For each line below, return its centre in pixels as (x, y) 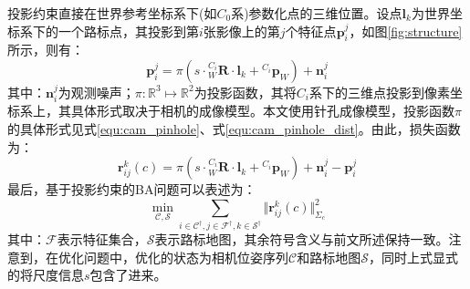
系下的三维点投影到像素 (379, 92)
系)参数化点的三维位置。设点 (317, 13)
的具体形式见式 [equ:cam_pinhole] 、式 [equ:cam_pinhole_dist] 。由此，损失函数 (234, 129)
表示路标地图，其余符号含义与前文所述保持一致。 (302, 239)
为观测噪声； (96, 92)
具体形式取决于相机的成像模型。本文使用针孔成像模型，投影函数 (262, 111)
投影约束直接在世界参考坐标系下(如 (112, 13)
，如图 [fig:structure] (406, 31)
